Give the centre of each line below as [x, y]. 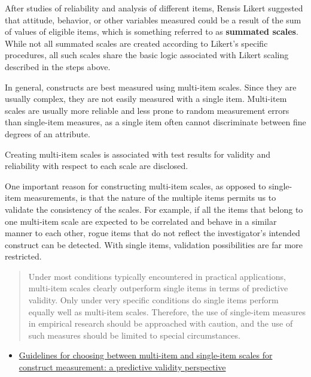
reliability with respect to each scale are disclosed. [97, 166]
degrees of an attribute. [48, 133]
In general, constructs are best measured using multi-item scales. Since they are [151, 87]
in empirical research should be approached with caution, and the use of [161, 323]
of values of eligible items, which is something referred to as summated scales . [152, 31]
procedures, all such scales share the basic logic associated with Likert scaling [147, 55]
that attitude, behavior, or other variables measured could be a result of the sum [153, 19]
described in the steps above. [58, 66]
